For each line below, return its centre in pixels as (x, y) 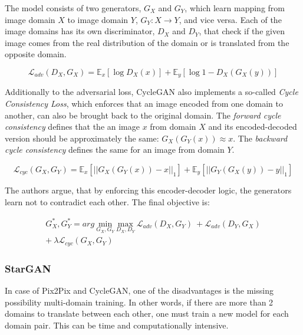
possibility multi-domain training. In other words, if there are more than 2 (139, 302)
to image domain (98, 19)
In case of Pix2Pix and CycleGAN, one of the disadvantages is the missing (139, 290)
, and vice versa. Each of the (230, 19)
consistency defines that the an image (72, 127)
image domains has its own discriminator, (80, 31)
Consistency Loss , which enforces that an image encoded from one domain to (144, 104)
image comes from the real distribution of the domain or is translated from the (147, 42)
